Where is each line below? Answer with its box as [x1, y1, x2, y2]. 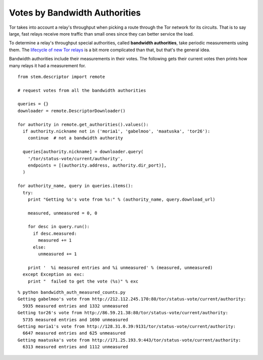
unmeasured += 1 [38, 251, 77, 257]
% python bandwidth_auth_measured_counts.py [18, 290, 126, 295]
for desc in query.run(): [27, 224, 90, 229]
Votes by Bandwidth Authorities [9, 7, 141, 18]
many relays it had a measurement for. [9, 62, 86, 68]
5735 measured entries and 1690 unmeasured [22, 317, 129, 322]
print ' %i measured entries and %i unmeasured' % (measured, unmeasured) [27, 265, 213, 270]
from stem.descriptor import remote [18, 74, 105, 79]
